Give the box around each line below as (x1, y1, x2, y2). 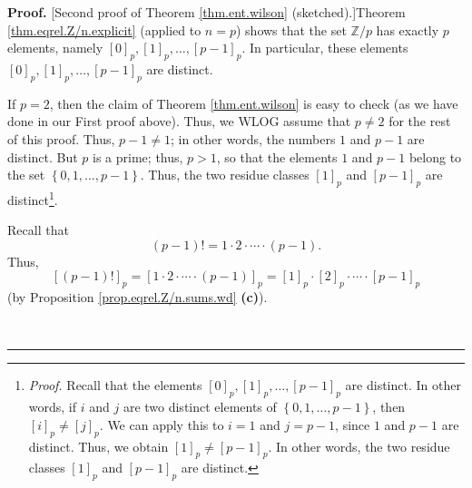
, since (335, 415, 370, 434)
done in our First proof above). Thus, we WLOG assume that (7, 112, 351, 131)
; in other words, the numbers (170, 129, 336, 148)
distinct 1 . (7, 187, 58, 209)
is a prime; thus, (93, 147, 183, 166)
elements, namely (7, 38, 103, 57)
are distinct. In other (345, 376, 461, 395)
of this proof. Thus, (7, 129, 115, 148)
